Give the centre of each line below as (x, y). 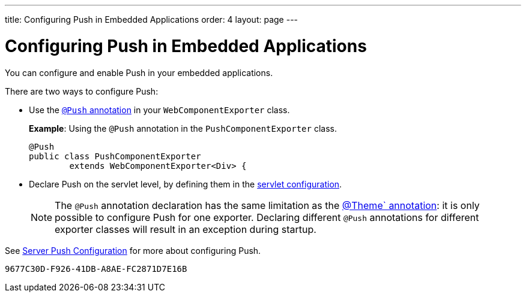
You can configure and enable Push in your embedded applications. (139, 72)
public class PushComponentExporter (115, 156)
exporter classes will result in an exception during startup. (186, 229)
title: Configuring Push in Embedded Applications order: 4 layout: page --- (152, 19)
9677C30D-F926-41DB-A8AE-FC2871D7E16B (96, 269)
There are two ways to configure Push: (82, 91)
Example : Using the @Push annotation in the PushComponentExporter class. (183, 128)
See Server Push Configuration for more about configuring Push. (133, 250)
